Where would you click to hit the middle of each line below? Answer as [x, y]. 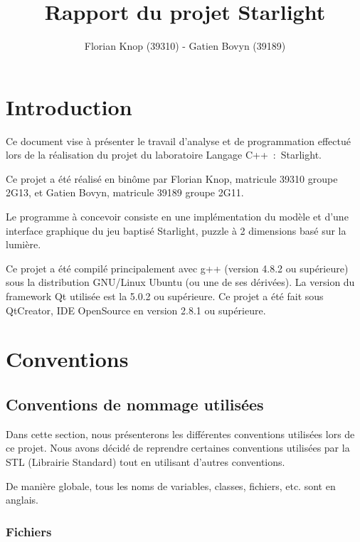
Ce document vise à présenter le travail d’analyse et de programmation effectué [178, 140]
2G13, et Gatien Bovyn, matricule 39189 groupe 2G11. [125, 192]
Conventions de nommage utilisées [135, 404]
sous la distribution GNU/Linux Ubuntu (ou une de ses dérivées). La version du [180, 282]
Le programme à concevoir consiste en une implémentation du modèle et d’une [177, 217]
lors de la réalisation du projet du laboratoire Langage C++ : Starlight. [164, 155]
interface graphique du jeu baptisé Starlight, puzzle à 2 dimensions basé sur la [176, 230]
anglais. [22, 500]
